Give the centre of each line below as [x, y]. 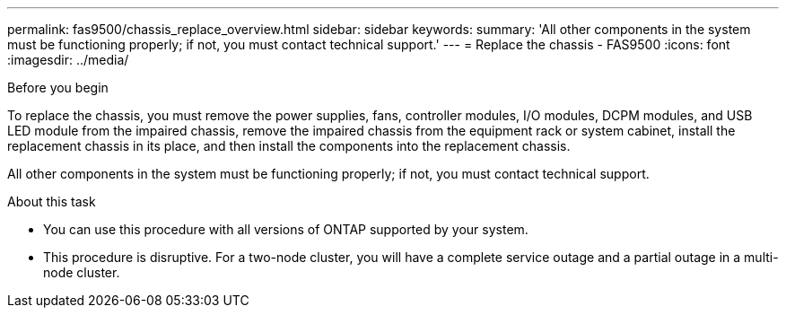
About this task [52, 201]
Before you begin [58, 87]
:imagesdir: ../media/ [68, 60]
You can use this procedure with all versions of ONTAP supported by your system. [286, 229]
